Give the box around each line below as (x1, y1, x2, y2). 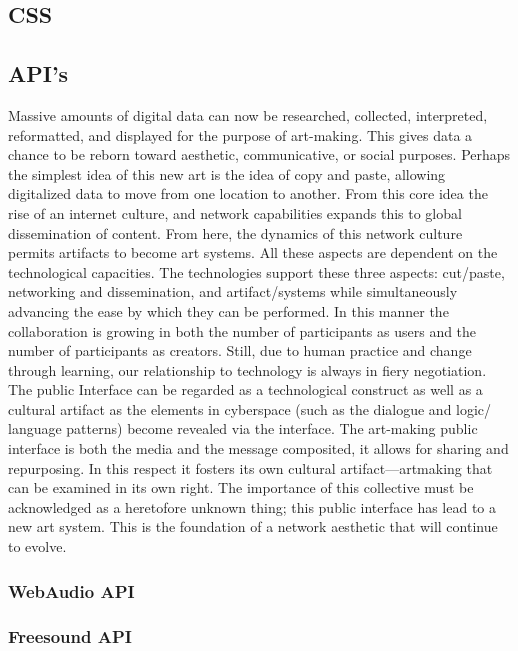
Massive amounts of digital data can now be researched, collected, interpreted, (8, 104, 488, 125)
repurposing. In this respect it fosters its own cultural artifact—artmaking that (8, 457, 493, 478)
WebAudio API (8, 578, 135, 603)
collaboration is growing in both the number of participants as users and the (8, 320, 477, 341)
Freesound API (8, 624, 132, 649)
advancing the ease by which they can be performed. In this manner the (8, 300, 449, 321)
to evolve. (8, 536, 67, 557)
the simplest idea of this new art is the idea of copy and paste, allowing (8, 163, 446, 184)
